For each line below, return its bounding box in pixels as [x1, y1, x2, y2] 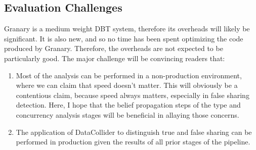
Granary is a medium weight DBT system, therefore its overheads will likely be [4, 23, 250, 34]
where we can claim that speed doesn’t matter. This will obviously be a [16, 80, 238, 90]
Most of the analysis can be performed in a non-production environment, [16, 70, 242, 80]
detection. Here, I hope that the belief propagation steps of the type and [16, 99, 241, 110]
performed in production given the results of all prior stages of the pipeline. [16, 136, 250, 147]
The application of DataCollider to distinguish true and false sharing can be [16, 126, 252, 137]
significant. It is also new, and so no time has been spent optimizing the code [4, 33, 243, 43]
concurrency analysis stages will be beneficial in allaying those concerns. [16, 109, 239, 120]
